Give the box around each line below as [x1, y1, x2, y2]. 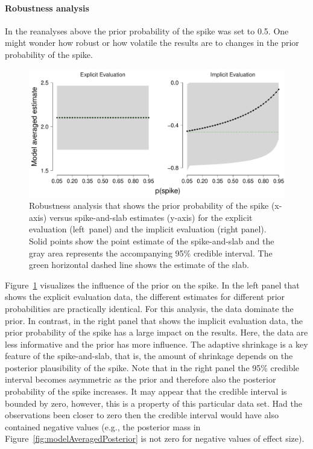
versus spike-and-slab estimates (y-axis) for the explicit [49, 211, 253, 223]
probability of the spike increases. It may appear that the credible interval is [5, 385, 287, 398]
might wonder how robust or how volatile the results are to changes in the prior [5, 36, 299, 49]
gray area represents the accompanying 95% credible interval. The [29, 246, 273, 259]
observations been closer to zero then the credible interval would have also [5, 409, 279, 421]
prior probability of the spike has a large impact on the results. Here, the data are [5, 326, 308, 339]
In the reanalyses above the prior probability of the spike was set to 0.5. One [5, 24, 289, 37]
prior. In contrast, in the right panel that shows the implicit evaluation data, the [5, 314, 303, 326]
